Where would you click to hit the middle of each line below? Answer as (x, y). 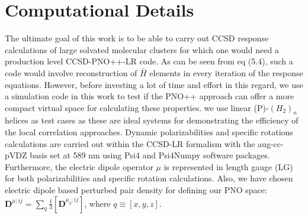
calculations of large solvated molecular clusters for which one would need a (142, 49)
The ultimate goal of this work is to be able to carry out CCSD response (137, 38)
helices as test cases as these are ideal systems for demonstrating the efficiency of (152, 120)
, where (97, 203)
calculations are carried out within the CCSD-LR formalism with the (130, 143)
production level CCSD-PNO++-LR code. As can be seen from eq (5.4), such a (149, 61)
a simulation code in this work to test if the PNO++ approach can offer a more (150, 96)
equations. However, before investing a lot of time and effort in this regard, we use (154, 84)
